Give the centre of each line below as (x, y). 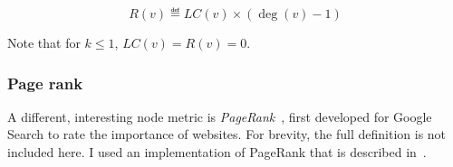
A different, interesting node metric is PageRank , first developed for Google (220, 116)
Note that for (44, 42)
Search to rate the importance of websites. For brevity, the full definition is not (227, 134)
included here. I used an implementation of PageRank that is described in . (217, 152)
